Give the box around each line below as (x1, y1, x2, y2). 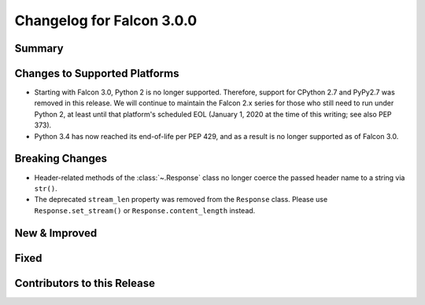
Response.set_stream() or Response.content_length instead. (34, 205, 256, 215)
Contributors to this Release (14, 276, 155, 290)
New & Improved (14, 226, 98, 240)
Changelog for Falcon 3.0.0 (14, 12, 198, 29)
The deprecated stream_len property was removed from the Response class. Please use (34, 195, 328, 204)
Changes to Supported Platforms (14, 67, 179, 80)
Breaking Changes (14, 152, 108, 165)
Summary (14, 42, 64, 55)
